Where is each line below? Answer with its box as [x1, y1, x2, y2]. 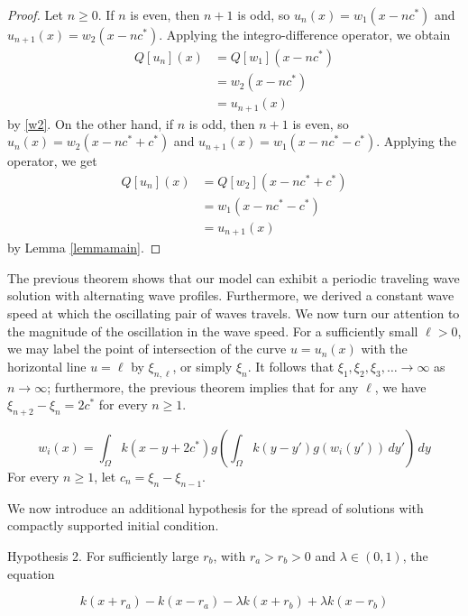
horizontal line [7, 356, 87, 375]
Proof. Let [7, 5, 63, 23]
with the [361, 339, 408, 358]
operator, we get [7, 152, 97, 170]
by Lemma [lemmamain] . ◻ [7, 238, 161, 257]
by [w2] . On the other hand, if [7, 114, 174, 133]
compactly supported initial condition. [7, 516, 219, 535]
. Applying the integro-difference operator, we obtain [159, 25, 451, 43]
